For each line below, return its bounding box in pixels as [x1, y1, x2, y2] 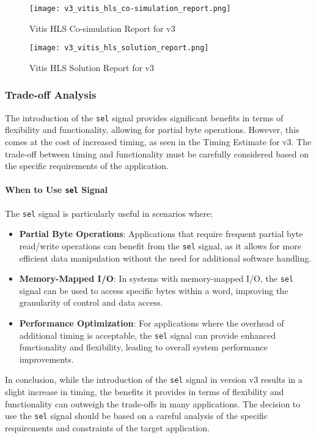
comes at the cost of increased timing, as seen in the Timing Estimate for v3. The [5, 135, 312, 148]
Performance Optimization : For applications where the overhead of [19, 316, 284, 329]
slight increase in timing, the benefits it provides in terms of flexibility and [5, 385, 284, 398]
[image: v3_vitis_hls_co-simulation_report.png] [29, 4, 231, 13]
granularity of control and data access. [19, 296, 163, 309]
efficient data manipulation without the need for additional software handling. [19, 251, 312, 264]
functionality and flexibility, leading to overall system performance [19, 341, 268, 353]
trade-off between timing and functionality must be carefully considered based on [5, 147, 309, 160]
